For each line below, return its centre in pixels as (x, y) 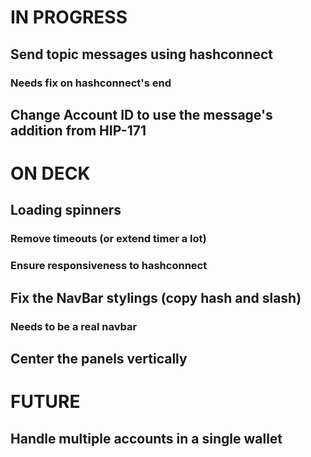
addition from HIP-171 (78, 130)
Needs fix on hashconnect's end (91, 83)
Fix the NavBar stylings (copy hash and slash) (156, 297)
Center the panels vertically (99, 359)
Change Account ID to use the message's (141, 114)
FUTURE (45, 402)
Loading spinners (66, 210)
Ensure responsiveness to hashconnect (109, 266)
